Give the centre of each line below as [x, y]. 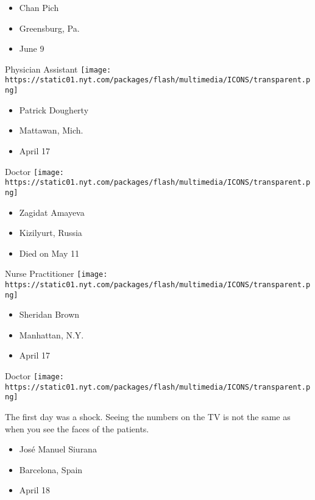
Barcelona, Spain [51, 469]
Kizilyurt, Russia [51, 233]
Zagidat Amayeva [52, 212]
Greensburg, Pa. [49, 28]
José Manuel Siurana [58, 449]
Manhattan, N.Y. [51, 334]
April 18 [35, 490]
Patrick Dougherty [54, 109]
